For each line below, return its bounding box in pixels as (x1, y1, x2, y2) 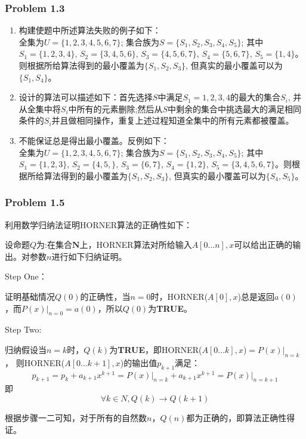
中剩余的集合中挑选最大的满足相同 (168, 102, 302, 115)
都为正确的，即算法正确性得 (186, 411, 295, 423)
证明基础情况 (5, 290, 55, 302)
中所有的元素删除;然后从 (68, 102, 163, 115)
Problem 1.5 (5, 195, 65, 210)
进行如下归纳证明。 (51, 250, 127, 262)
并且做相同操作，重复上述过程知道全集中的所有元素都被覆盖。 (51, 114, 294, 127)
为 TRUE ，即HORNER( (109, 343, 202, 355)
